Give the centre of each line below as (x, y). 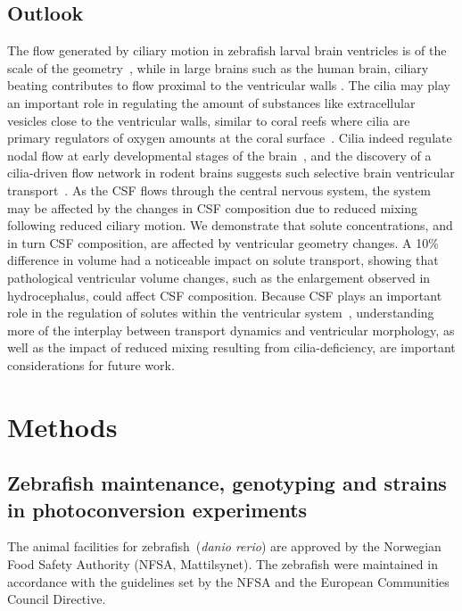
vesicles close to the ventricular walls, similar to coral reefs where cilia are (209, 120)
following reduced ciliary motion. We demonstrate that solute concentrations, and (230, 225)
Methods (62, 426)
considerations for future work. (91, 364)
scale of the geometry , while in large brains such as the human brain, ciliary (218, 67)
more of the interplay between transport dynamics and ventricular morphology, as (231, 330)
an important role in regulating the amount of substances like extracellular (211, 102)
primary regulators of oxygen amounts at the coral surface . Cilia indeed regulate (230, 138)
